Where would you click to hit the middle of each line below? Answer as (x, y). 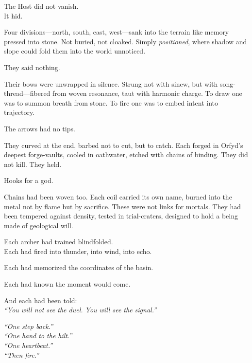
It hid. (13, 15)
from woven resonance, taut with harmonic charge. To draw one (147, 93)
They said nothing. (32, 67)
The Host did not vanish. (41, 6)
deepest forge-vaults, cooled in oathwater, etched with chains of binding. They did (126, 154)
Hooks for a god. (29, 180)
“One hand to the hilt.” (38, 336)
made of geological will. (39, 225)
